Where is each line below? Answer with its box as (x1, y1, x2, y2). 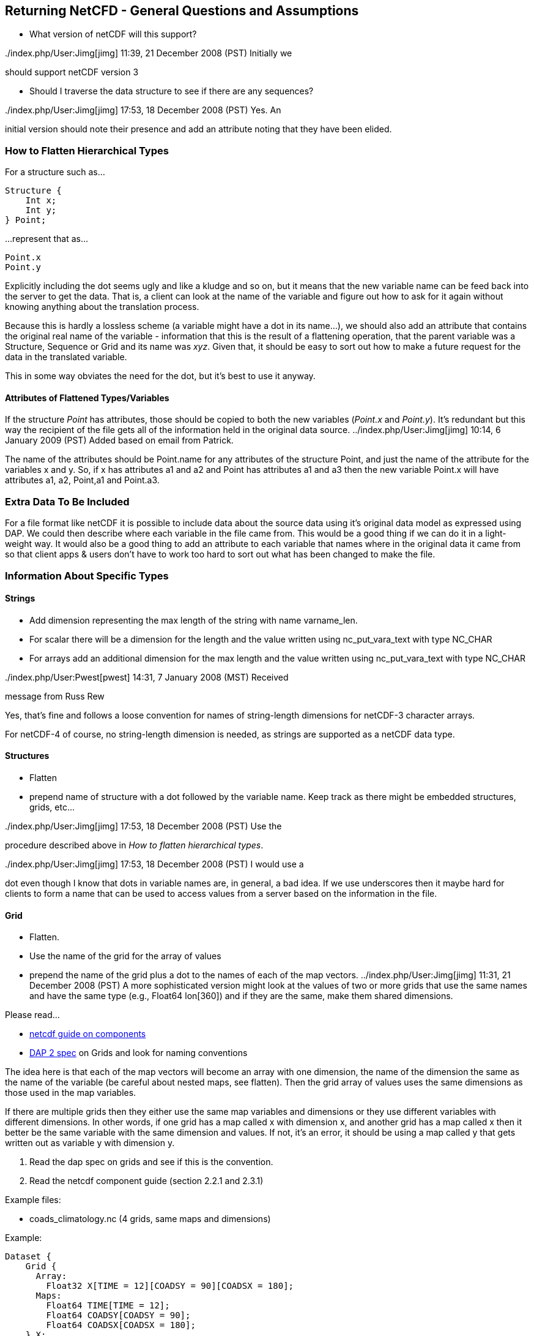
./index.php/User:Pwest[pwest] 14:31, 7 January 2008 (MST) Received (5, 671, 289, 682)
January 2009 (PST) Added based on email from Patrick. (5, 435, 234, 446)
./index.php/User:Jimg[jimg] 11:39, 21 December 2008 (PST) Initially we (5, 48, 292, 59)
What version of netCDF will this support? (29, 29, 197, 40)
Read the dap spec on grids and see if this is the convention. (29, 1157, 273, 1168)
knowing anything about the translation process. (5, 301, 199, 312)
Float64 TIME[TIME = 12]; (46, 1300, 170, 1311)
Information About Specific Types (5, 569, 169, 582)
